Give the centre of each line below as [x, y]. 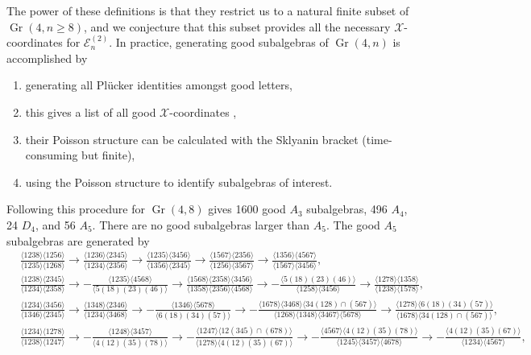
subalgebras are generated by [78, 240]
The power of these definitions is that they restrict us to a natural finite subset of [208, 10]
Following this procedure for [76, 209]
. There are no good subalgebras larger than [201, 224]
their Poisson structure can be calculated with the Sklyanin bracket [192, 139]
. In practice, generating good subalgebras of [219, 42]
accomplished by [47, 58]
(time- [377, 139]
